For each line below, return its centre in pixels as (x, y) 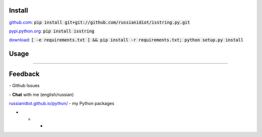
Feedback (24, 74)
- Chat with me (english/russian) (41, 94)
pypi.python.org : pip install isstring (52, 31)
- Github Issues (24, 86)
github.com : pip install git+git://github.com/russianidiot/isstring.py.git (99, 22)
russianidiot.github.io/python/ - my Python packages (62, 103)
